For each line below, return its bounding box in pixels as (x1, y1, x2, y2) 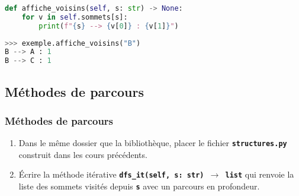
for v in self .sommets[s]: (21, 12, 128, 21)
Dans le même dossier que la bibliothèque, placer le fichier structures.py (18, 137, 287, 149)
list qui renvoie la (225, 168, 294, 181)
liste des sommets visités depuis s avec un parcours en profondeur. (18, 180, 260, 192)
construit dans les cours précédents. (18, 148, 147, 160)
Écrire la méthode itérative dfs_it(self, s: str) (18, 168, 204, 181)
